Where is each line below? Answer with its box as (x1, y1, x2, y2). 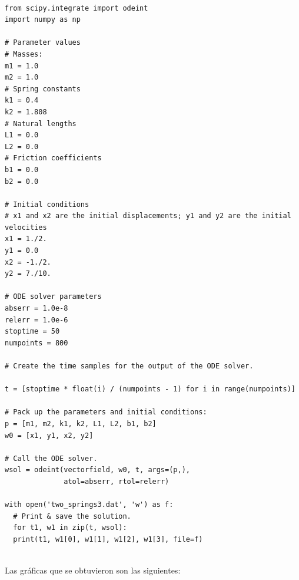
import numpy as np (5, 15, 81, 24)
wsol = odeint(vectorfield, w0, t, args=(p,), (5, 466, 190, 474)
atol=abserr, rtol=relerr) (64, 477, 170, 486)
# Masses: (5, 50, 43, 58)
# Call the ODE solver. (5, 454, 98, 463)
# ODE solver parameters (5, 292, 102, 301)
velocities (5, 223, 47, 232)
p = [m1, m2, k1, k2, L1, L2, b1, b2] (5, 419, 157, 428)
